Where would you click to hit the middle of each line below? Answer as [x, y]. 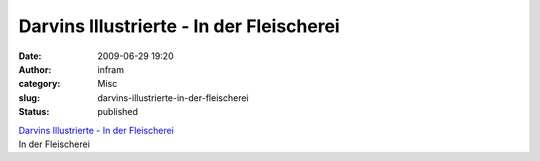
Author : [35, 69]
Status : [34, 112]
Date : [30, 56]
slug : [29, 97]
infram [111, 69]
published [118, 112]
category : [39, 84]
